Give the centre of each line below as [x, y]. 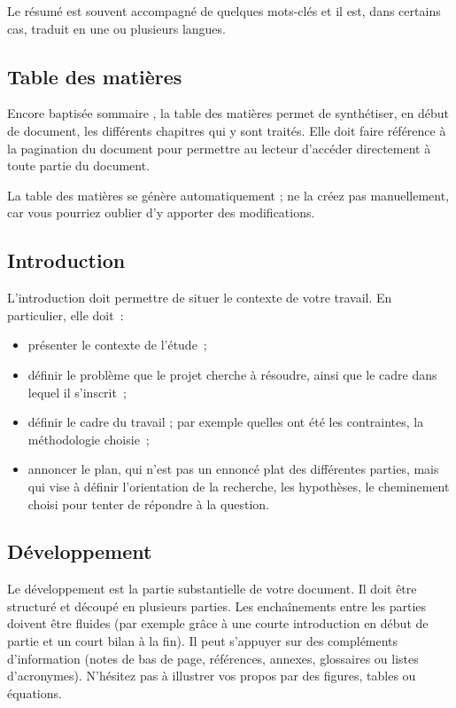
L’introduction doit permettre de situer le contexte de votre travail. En [200, 298]
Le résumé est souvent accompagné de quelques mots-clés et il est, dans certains [224, 11]
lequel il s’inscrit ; [77, 392]
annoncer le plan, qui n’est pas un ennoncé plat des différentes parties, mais [233, 469]
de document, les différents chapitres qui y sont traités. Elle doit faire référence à [227, 130]
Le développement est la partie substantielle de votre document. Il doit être [212, 589]
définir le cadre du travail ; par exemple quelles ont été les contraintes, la [226, 422]
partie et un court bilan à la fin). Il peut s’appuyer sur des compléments [203, 641]
